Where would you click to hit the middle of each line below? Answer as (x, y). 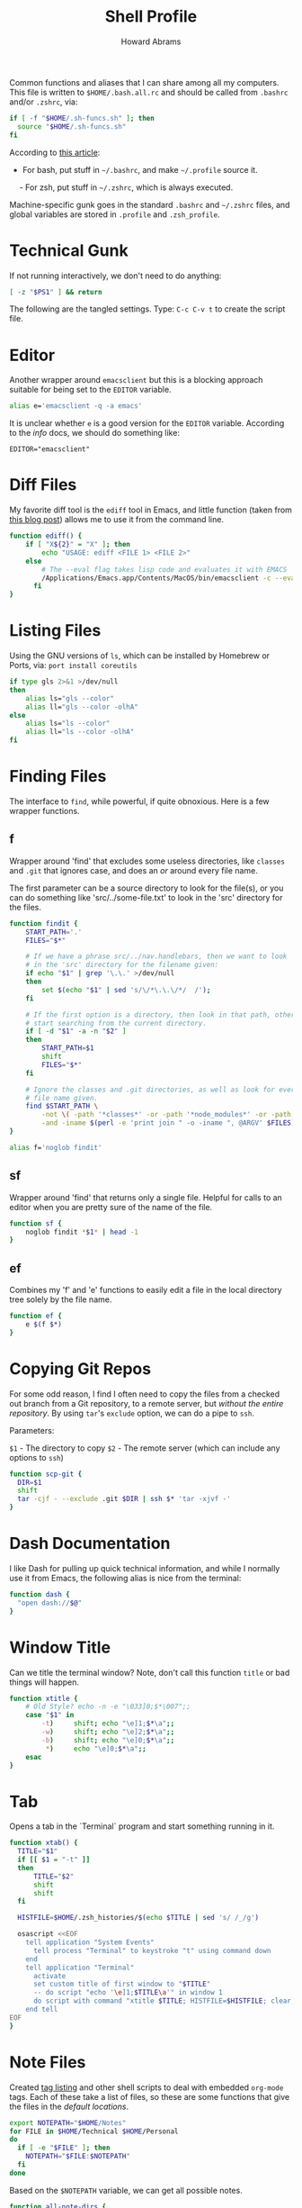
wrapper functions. (44, 811)
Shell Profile (151, 17)
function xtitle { (44, 1698)
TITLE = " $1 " (38, 1851)
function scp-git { (46, 1474)
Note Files (48, 2062)
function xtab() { (44, 1843)
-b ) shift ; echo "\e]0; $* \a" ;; (108, 1740)
